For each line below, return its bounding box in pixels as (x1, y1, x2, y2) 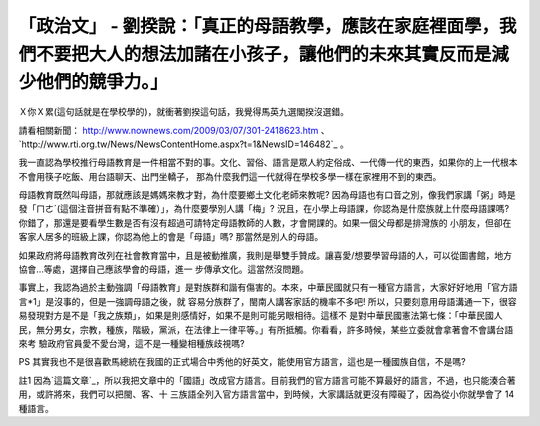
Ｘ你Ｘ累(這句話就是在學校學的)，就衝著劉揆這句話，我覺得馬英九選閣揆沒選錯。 (18, 106, 350, 118)
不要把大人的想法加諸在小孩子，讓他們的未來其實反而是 (36, 43, 492, 65)
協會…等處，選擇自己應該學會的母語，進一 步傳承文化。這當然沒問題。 (18, 263, 310, 275)
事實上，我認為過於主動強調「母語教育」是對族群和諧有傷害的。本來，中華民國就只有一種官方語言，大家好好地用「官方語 (18, 281, 518, 294)
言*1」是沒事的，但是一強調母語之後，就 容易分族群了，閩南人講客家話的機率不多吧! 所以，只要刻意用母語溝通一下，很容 (18, 295, 517, 307)
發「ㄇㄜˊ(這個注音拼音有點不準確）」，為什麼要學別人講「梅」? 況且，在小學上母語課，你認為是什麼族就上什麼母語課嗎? (18, 203, 510, 215)
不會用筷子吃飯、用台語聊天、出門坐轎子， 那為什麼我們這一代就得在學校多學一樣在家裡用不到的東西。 (18, 170, 442, 182)
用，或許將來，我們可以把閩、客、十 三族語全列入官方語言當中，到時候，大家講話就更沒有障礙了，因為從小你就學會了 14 (18, 388, 515, 400)
